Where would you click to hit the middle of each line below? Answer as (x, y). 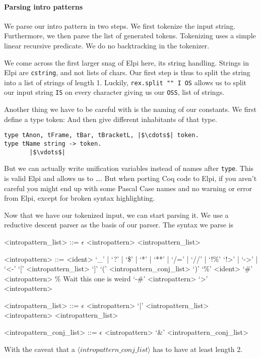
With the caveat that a (40, 349)
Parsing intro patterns (44, 6)
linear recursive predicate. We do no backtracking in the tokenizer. (107, 45)
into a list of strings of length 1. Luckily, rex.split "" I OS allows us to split (125, 82)
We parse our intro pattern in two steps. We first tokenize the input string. (120, 25)
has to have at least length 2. (198, 349)
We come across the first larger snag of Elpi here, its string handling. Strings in (126, 62)
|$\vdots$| (47, 152)
